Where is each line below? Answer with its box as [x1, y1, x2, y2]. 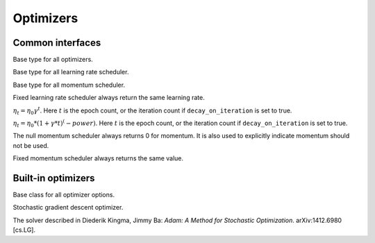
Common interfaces [12, 37, 101, 49]
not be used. [12, 141, 49, 149]
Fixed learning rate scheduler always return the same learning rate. [12, 94, 205, 102]
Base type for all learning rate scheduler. [12, 68, 129, 76]
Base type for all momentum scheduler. [12, 81, 125, 89]
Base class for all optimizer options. [12, 191, 115, 199]
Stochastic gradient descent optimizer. [12, 203, 124, 212]
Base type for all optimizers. [12, 56, 93, 64]
